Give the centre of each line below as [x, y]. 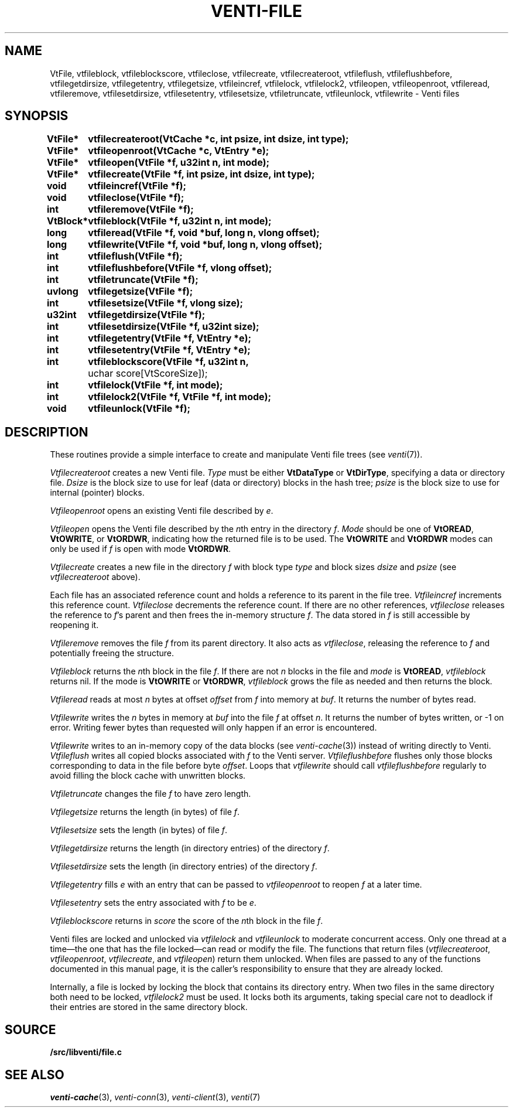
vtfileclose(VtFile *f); [136, 198]
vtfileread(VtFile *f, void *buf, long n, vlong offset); [204, 233]
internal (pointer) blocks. [97, 493]
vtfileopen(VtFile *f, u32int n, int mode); [179, 163]
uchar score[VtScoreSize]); [148, 373]
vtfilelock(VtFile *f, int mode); [155, 385]
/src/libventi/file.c [86, 1052]
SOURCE [30, 1029]
